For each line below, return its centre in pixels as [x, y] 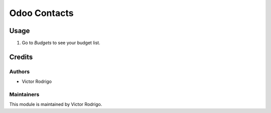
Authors [20, 71]
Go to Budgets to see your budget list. [61, 43]
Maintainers [24, 94]
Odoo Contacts [41, 13]
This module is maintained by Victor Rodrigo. [56, 104]
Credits [21, 57]
